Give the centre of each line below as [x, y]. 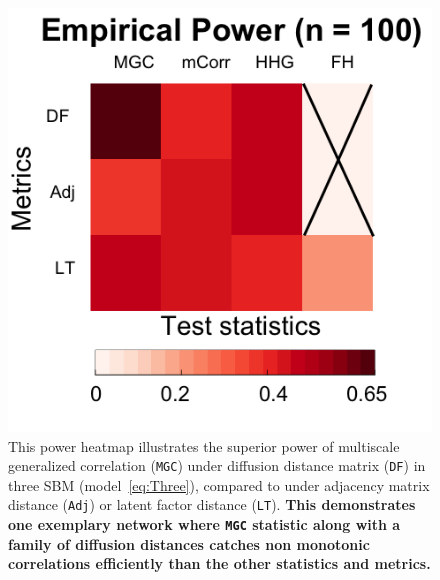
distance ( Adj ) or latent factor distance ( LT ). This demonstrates [212, 504]
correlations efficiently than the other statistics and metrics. [219, 563]
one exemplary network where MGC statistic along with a [204, 524]
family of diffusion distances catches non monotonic [189, 543]
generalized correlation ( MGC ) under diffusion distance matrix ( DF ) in [217, 465]
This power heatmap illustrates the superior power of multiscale [204, 445]
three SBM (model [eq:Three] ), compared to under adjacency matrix [219, 484]
